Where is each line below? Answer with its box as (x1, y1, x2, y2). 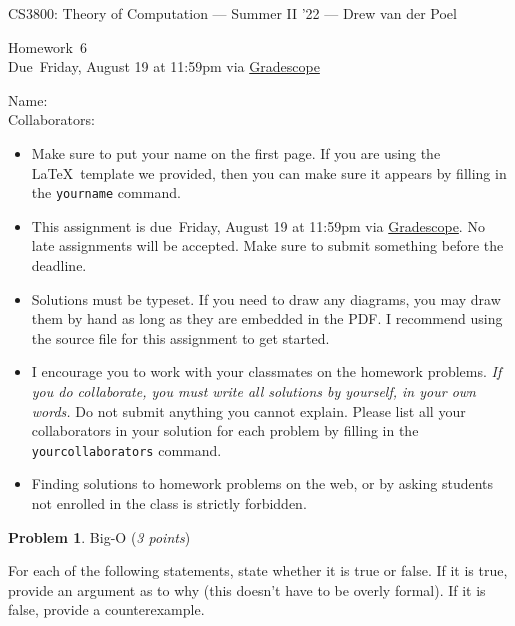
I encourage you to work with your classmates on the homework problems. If (31, 361, 502, 382)
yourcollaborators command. (31, 439, 222, 460)
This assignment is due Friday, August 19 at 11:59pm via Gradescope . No (31, 215, 485, 236)
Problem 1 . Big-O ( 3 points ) (8, 526, 191, 547)
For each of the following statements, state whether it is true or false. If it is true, (8, 560, 508, 581)
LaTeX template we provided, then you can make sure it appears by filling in (31, 162, 507, 183)
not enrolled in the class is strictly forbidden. (31, 493, 307, 513)
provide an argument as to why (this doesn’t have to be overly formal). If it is (8, 579, 486, 600)
